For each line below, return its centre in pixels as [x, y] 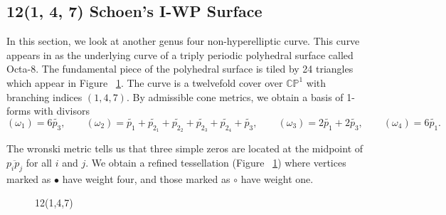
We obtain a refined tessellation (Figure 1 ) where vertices [219, 162]
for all [39, 162]
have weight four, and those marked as [146, 178]
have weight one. [277, 178]
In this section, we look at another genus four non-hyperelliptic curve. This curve [183, 41]
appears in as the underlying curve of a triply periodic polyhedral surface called [180, 54]
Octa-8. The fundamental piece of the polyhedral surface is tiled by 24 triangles [180, 69]
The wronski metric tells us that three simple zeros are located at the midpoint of [185, 148]
